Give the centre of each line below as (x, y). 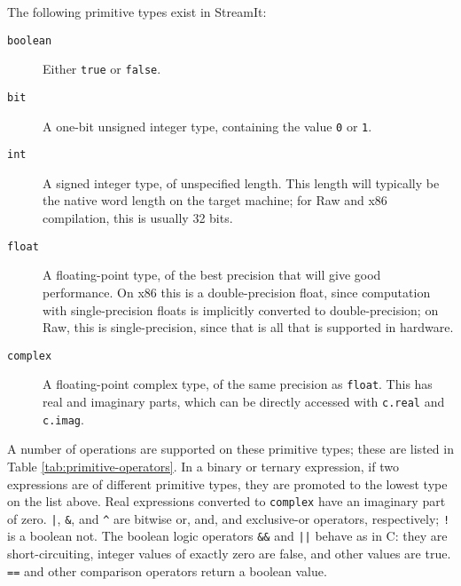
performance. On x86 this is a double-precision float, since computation (237, 292)
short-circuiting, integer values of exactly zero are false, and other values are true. (229, 554)
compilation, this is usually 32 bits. (138, 218)
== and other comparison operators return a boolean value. (167, 570)
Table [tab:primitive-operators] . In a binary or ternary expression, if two (203, 466)
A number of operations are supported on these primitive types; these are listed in (230, 449)
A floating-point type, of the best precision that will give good (212, 275)
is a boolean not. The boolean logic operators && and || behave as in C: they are (227, 536)
